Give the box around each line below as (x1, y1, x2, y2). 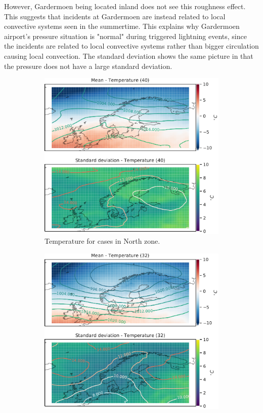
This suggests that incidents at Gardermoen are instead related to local (4, 11, 226, 21)
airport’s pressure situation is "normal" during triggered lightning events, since (4, 30, 247, 41)
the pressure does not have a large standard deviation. (4, 60, 172, 71)
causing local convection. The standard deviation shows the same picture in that (4, 50, 253, 61)
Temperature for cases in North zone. (45, 236, 160, 246)
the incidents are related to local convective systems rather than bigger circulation (4, 41, 259, 51)
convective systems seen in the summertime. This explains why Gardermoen (4, 21, 240, 31)
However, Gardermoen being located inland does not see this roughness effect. (4, 1, 246, 11)
